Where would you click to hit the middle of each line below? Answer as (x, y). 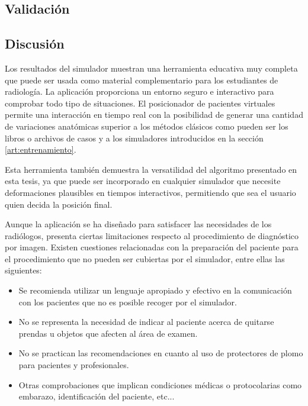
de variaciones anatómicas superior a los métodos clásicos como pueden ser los (147, 126)
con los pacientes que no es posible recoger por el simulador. (128, 302)
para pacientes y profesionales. (74, 365)
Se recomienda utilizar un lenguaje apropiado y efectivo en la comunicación (155, 290)
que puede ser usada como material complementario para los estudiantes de (142, 80)
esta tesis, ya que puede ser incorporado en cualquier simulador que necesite (143, 181)
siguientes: (23, 270)
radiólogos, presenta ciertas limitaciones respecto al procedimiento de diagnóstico (152, 235)
